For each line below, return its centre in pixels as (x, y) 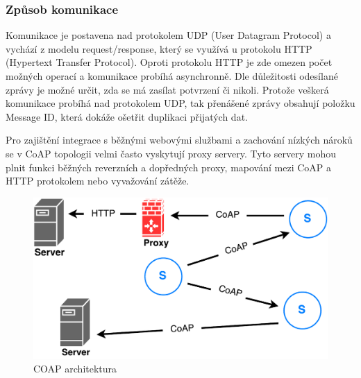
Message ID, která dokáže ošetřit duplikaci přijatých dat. (127, 116)
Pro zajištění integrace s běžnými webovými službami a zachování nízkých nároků (179, 140)
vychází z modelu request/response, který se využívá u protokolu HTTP (159, 48)
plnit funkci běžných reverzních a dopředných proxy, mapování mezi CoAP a (168, 167)
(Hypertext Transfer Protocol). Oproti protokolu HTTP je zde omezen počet (169, 62)
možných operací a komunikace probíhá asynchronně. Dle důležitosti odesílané (172, 76)
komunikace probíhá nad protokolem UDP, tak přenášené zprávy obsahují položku (180, 103)
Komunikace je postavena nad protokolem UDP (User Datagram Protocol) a (168, 35)
